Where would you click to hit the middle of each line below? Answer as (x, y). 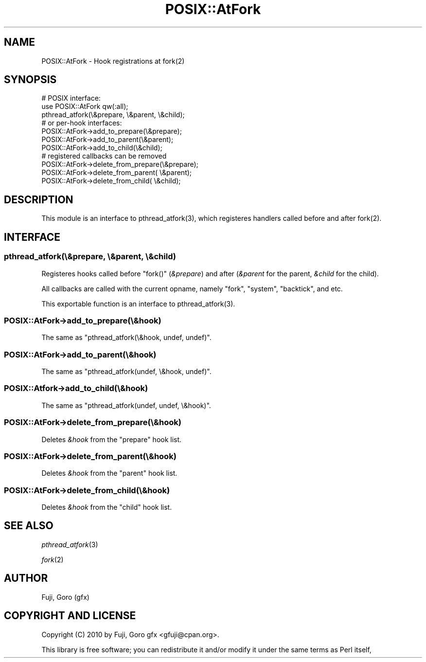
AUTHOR (26, 578)
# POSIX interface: (71, 98)
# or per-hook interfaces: (82, 123)
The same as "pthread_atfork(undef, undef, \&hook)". (126, 405)
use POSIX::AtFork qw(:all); (85, 107)
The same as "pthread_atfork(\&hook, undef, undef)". (126, 338)
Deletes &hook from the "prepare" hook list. (112, 439)
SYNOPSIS (30, 80)
